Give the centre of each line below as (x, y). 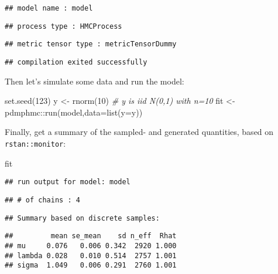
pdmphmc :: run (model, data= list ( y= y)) (74, 112)
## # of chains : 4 (42, 200)
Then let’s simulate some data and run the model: (95, 81)
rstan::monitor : (35, 143)
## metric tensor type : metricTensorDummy (91, 44)
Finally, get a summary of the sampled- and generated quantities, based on (139, 132)
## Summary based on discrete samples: (82, 218)
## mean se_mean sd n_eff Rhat (91, 236)
